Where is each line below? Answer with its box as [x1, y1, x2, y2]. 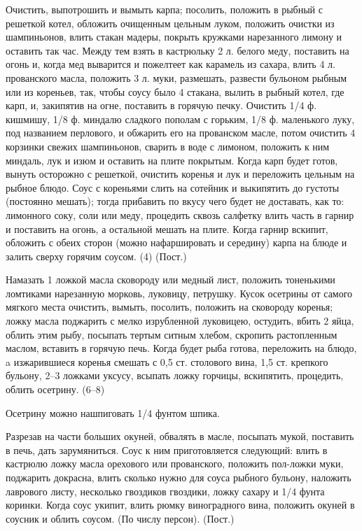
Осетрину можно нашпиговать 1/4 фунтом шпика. [6, 405, 220, 420]
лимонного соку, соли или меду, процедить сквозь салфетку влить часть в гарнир [6, 207, 354, 222]
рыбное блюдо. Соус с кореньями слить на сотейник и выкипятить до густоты [6, 180, 340, 194]
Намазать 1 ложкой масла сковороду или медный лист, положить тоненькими [6, 272, 335, 287]
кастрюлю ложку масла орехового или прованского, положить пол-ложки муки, [6, 456, 344, 471]
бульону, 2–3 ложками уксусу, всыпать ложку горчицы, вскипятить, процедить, [6, 368, 344, 383]
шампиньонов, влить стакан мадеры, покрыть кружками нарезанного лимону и [6, 29, 342, 44]
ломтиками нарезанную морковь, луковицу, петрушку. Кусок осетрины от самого [6, 285, 353, 300]
